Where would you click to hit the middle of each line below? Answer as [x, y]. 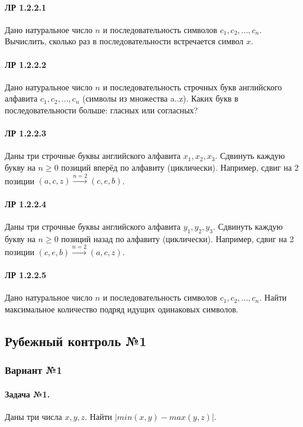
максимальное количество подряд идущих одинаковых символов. [122, 309]
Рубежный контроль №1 [76, 340]
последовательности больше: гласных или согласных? [101, 110]
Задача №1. [28, 394]
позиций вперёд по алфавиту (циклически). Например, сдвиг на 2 [180, 167]
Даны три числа [33, 416]
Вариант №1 [33, 370]
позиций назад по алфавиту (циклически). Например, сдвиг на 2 [178, 238]
